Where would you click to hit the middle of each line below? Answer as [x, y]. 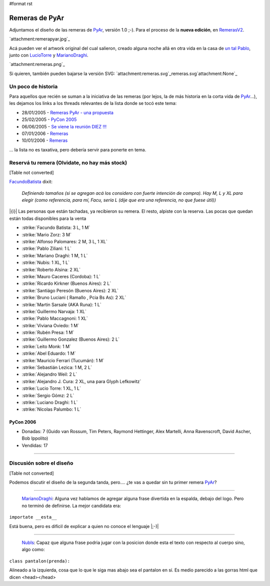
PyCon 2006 [23, 422]
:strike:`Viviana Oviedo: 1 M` [50, 325]
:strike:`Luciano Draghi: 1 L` [50, 402]
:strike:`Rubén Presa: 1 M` [48, 333]
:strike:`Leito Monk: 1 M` [46, 346]
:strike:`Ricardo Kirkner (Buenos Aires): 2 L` [66, 284]
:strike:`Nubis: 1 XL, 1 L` [46, 263]
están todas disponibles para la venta [48, 218]
